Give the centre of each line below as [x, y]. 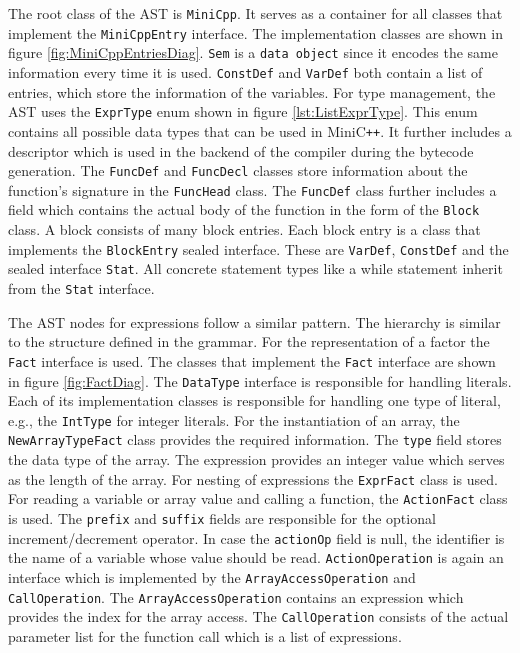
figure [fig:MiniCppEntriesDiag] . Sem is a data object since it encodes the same [253, 52]
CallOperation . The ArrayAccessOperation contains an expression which [236, 596]
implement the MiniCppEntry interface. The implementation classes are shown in [255, 32]
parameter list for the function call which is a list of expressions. [205, 635]
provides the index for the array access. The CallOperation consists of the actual [258, 616]
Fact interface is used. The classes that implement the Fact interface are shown [252, 360]
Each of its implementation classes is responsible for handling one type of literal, [254, 400]
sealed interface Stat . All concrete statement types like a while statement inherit [255, 268]
